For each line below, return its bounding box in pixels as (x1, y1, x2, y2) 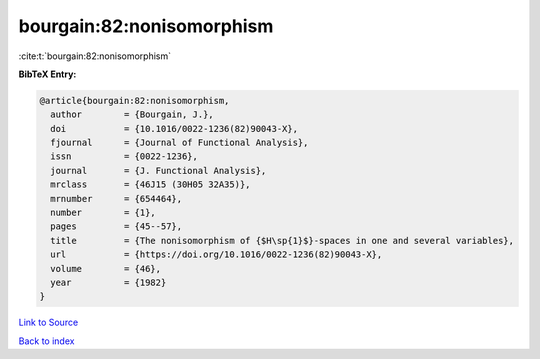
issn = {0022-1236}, (50, 151, 199, 162)
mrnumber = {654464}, (50, 193, 183, 204)
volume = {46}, (50, 263, 162, 274)
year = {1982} (50, 277, 167, 288)
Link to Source (18, 316, 79, 329)
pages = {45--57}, (50, 221, 183, 232)
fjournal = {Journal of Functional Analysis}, (50, 137, 309, 149)
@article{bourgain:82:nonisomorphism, (39, 95, 230, 106)
